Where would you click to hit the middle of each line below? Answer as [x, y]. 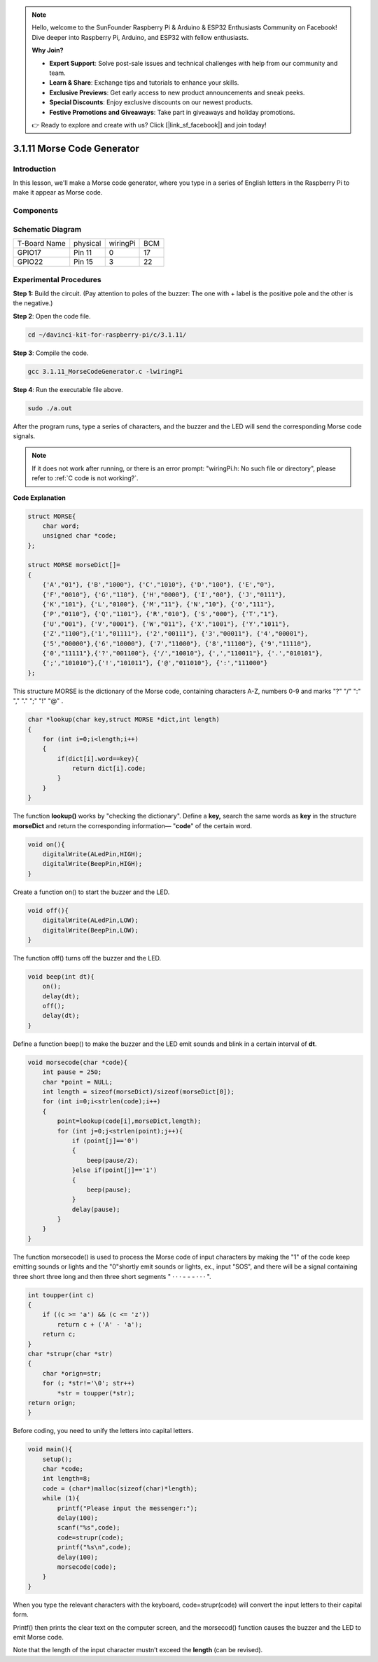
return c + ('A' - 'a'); [100, 1324]
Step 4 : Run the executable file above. [68, 389]
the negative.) [33, 303]
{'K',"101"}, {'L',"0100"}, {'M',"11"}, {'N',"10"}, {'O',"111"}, [159, 605]
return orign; [52, 1403]
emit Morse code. [38, 1637]
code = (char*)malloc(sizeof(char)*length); [120, 1488]
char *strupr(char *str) [70, 1354]
